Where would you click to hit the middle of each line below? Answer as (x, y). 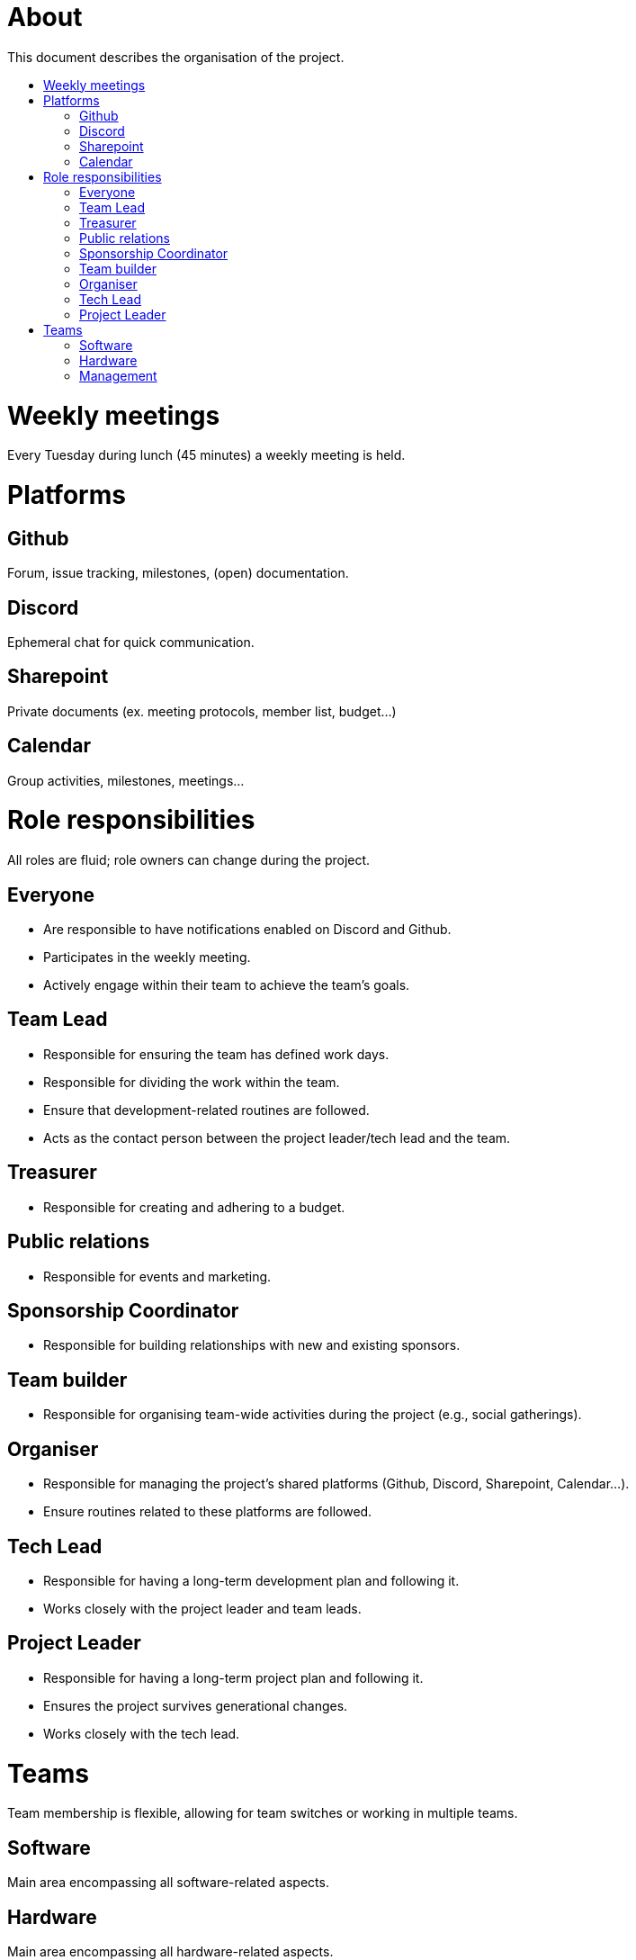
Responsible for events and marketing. (157, 1276)
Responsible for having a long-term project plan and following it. (233, 1677)
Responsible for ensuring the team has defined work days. (216, 1054)
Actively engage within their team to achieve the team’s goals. (227, 985)
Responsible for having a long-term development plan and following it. (251, 1580)
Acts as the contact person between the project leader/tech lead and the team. (277, 1137)
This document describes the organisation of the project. (176, 57)
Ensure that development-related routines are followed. (206, 1110)
